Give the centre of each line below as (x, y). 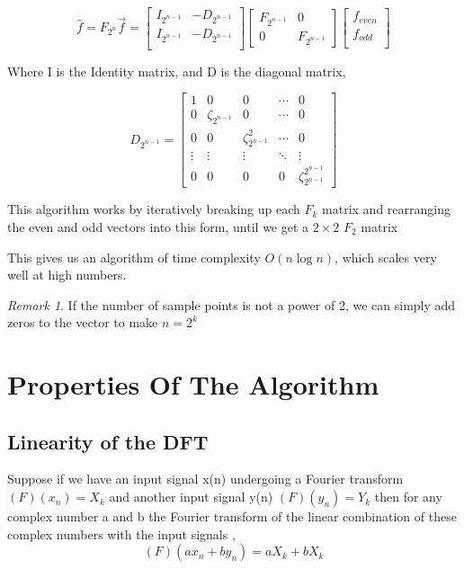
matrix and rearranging (386, 209)
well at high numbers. (67, 275)
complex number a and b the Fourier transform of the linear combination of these (232, 516)
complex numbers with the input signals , (121, 533)
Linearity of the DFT (108, 441)
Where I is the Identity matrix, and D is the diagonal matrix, (177, 71)
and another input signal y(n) (191, 497)
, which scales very (386, 257)
